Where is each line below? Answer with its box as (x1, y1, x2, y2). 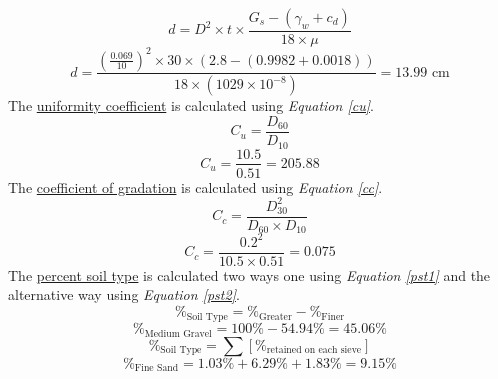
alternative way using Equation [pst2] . (8, 284, 240, 305)
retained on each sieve (266, 345, 362, 356)
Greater (258, 311, 292, 322)
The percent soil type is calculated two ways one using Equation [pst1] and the (8, 264, 491, 285)
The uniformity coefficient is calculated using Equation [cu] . (8, 95, 374, 116)
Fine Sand (134, 363, 179, 374)
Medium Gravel (144, 328, 212, 339)
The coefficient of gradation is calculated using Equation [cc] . (8, 176, 383, 197)
